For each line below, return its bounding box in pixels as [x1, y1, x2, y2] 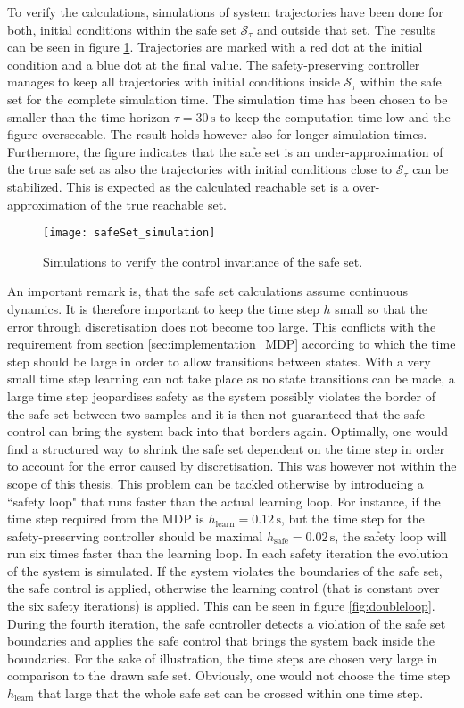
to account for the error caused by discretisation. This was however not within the [7, 457, 457, 475]
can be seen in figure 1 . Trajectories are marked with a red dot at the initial [7, 37, 423, 56]
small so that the [335, 299, 427, 317]
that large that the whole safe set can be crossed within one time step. [37, 684, 424, 703]
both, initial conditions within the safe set [7, 20, 236, 38]
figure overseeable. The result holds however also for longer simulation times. [7, 125, 427, 144]
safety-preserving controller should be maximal [7, 526, 263, 545]
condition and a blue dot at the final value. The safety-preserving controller [7, 54, 420, 73]
